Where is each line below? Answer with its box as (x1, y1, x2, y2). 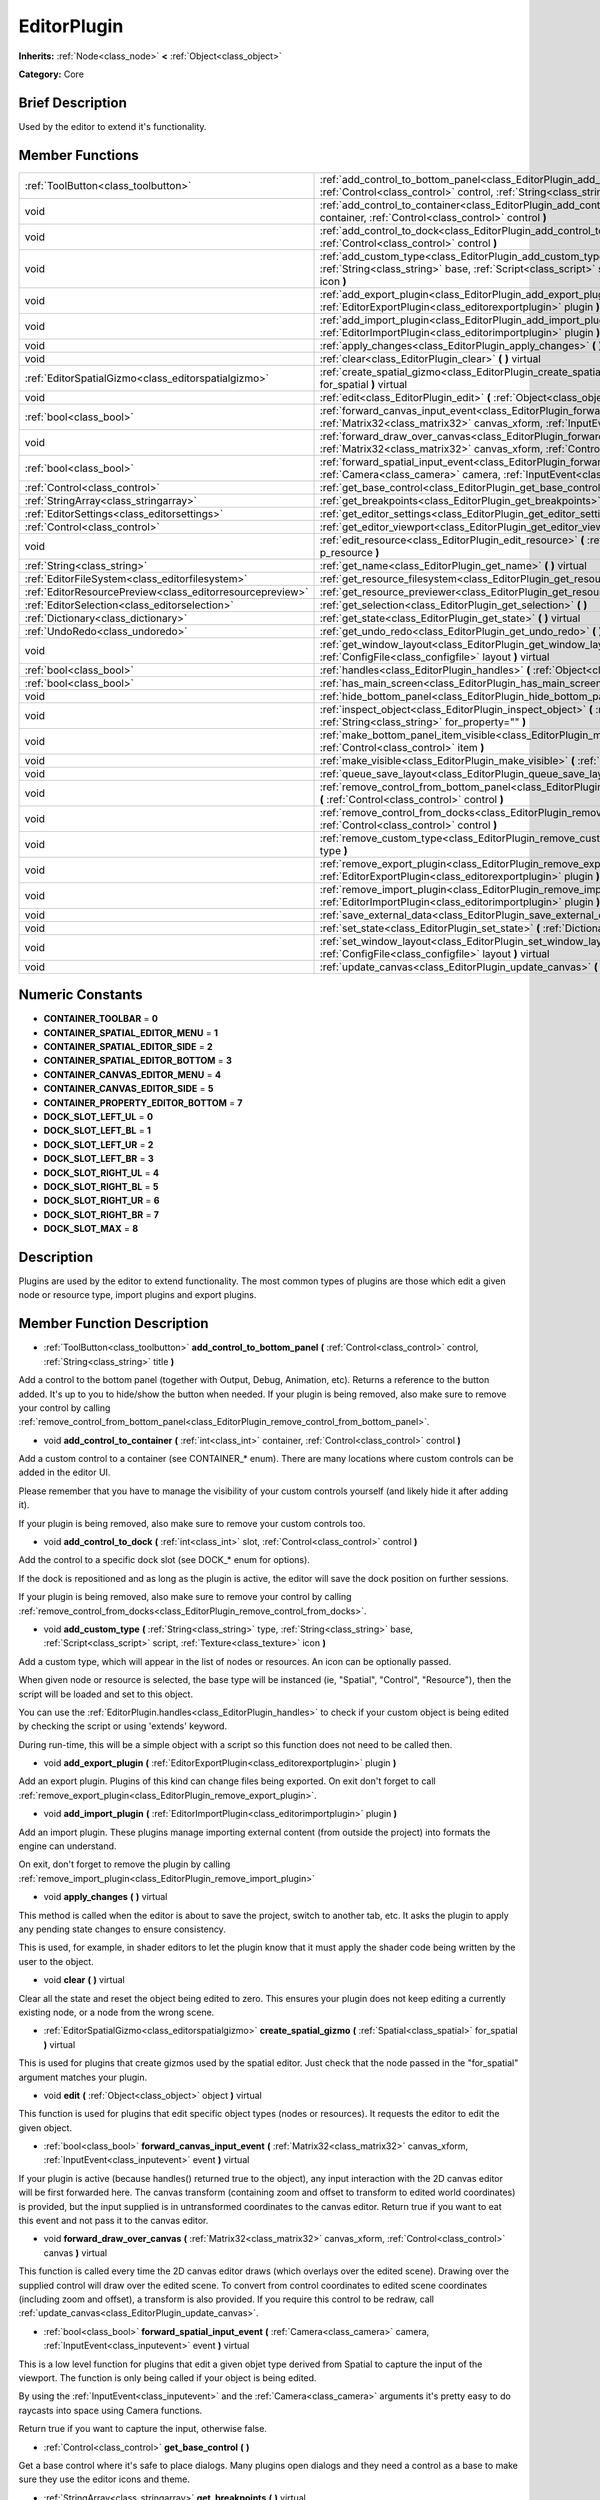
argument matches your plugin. (18, 2071, 148, 2083)
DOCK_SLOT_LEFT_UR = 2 (43, 1138, 154, 1150)
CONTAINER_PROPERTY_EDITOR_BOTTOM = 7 (43, 1096, 244, 1109)
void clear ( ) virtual (43, 1974, 125, 1986)
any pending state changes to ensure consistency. (18, 1923, 227, 1935)
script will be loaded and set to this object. (18, 1688, 194, 1700)
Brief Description (18, 94, 127, 111)
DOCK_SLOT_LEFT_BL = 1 (43, 1125, 152, 1137)
